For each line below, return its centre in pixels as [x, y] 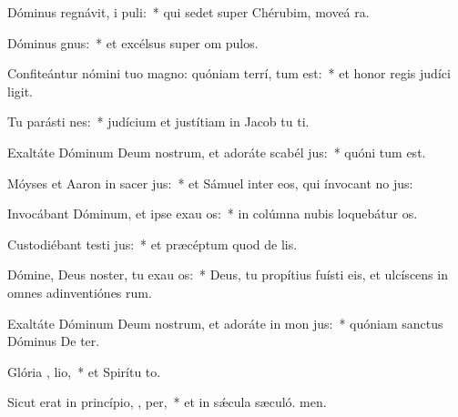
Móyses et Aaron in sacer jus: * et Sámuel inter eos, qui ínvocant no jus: [210, 183]
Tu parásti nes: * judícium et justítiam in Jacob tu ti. [158, 122]
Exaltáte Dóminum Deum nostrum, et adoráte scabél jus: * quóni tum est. [217, 152]
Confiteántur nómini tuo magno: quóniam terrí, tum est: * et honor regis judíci [229, 73]
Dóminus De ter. [54, 341]
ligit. [20, 91]
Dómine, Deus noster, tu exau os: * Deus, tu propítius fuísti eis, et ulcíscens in [228, 275]
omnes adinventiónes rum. [80, 292]
